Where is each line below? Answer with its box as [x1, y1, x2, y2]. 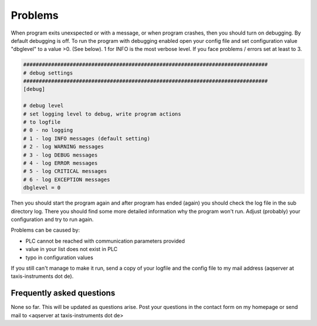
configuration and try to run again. [11, 216, 94, 223]
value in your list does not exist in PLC [25, 246, 117, 253]
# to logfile [23, 119, 61, 125]
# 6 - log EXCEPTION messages [23, 176, 110, 183]
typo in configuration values [25, 254, 93, 261]
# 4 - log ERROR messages [23, 160, 98, 167]
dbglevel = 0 [23, 185, 61, 191]
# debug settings [23, 69, 73, 76]
